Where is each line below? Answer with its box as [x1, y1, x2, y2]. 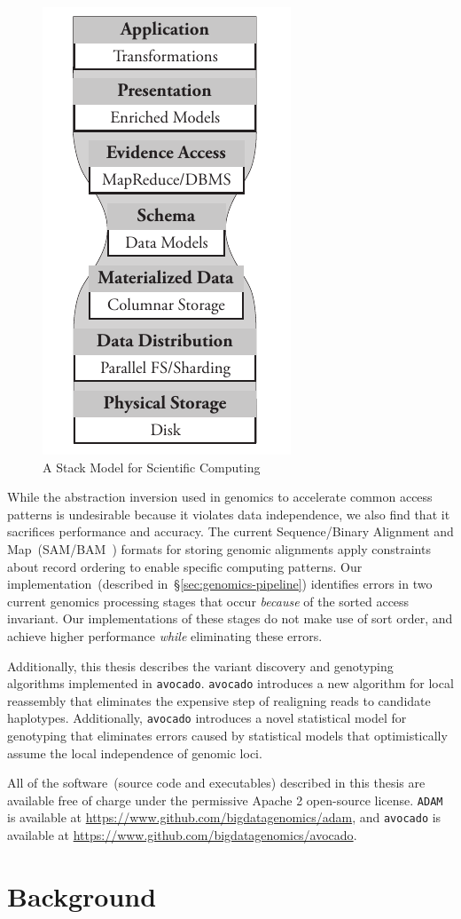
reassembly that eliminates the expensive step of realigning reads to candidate [7, 691, 431, 709]
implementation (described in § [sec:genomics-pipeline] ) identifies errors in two [7, 574, 433, 593]
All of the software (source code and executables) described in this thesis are [7, 773, 426, 792]
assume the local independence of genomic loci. [7, 743, 262, 762]
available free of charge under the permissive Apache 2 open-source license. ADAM [7, 790, 443, 809]
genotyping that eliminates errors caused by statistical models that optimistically [7, 726, 448, 745]
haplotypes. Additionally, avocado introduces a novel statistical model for [7, 709, 407, 727]
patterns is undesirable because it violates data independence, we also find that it [7, 504, 450, 523]
